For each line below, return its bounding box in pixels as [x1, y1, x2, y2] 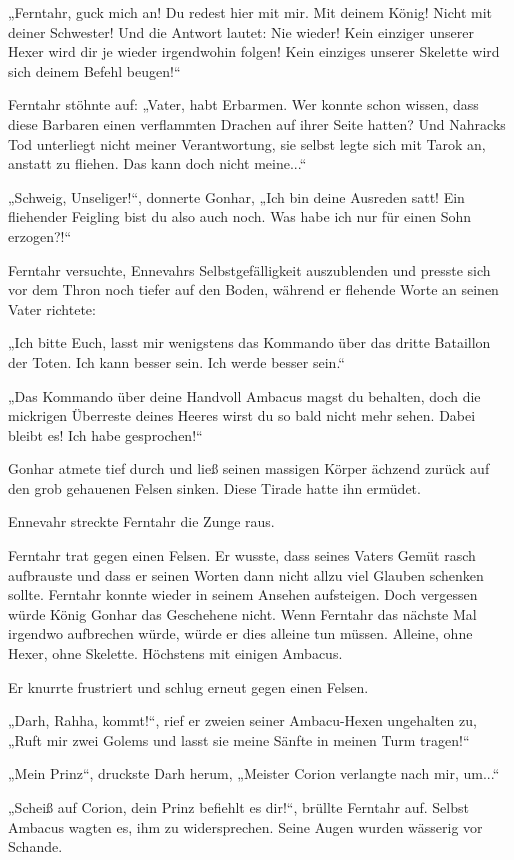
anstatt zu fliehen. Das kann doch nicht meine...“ [8, 153, 307, 174]
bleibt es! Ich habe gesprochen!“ [8, 424, 203, 445]
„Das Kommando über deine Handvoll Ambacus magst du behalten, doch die [8, 385, 481, 406]
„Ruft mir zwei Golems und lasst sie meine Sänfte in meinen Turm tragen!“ [8, 729, 470, 750]
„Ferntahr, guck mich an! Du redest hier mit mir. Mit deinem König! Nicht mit [8, 2, 493, 22]
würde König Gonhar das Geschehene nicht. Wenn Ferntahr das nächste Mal [8, 603, 477, 624]
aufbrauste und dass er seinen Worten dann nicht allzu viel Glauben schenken [8, 564, 484, 585]
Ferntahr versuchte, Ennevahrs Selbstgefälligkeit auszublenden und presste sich [8, 259, 491, 280]
